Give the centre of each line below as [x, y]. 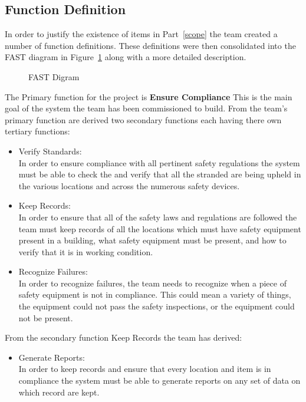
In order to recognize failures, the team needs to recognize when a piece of [152, 283]
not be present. [46, 317]
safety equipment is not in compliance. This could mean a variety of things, [155, 294]
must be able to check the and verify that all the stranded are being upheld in [160, 174]
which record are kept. [59, 392]
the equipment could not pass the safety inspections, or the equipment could [157, 306]
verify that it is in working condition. [86, 251]
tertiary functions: [37, 131]
